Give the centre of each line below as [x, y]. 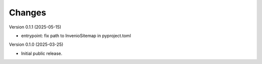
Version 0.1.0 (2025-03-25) [36, 45]
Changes [27, 13]
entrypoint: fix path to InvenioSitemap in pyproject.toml [76, 36]
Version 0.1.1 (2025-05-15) [35, 27]
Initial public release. [42, 53]
